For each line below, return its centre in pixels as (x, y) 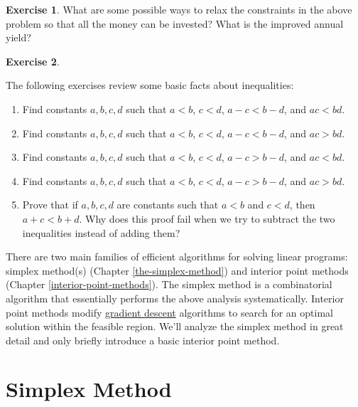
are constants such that (168, 205)
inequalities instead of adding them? (101, 232)
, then (302, 205)
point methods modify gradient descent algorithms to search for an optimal (169, 312)
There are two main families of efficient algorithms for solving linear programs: (177, 257)
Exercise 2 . (33, 61)
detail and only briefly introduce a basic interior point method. (143, 340)
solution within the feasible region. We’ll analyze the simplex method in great (175, 326)
